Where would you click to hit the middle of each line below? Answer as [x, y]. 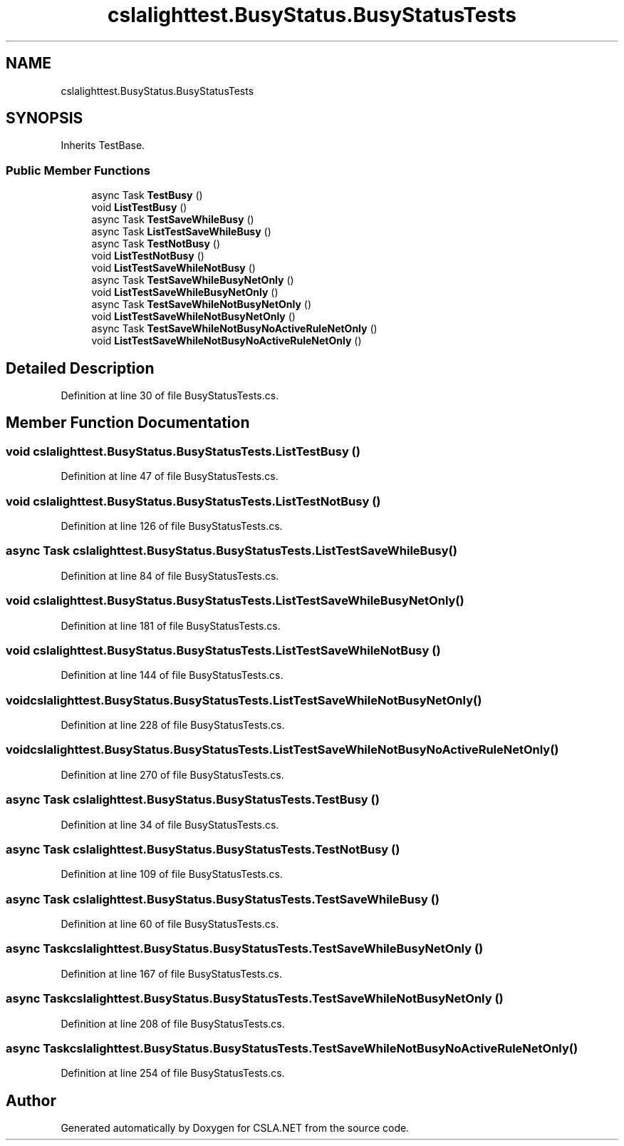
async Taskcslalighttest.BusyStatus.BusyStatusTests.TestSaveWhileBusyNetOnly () [245, 949]
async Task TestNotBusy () [156, 244]
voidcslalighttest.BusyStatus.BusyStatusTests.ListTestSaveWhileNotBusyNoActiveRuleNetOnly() [282, 750]
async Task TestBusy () [147, 195]
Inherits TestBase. [103, 145]
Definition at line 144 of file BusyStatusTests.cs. [172, 675]
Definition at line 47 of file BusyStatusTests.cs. [170, 476]
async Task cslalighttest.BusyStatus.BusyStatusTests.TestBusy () [193, 800]
